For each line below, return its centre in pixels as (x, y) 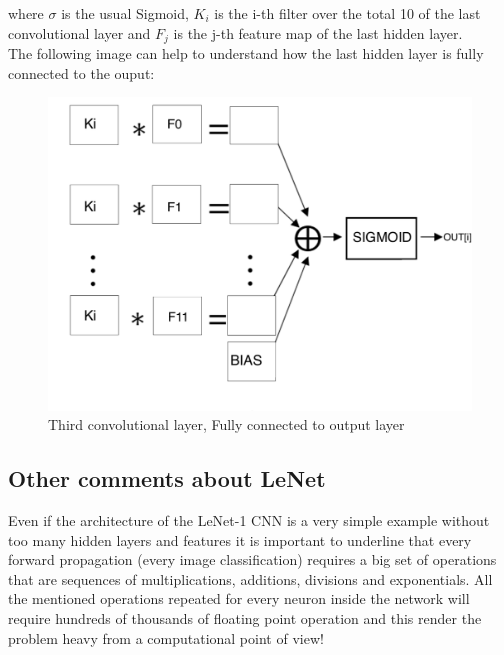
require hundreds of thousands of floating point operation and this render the (245, 618)
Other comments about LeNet (167, 478)
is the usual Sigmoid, (125, 13)
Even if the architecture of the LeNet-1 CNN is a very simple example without (249, 520)
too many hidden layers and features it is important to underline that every (240, 539)
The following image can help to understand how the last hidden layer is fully (246, 53)
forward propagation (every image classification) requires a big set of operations (252, 559)
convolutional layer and (79, 32)
